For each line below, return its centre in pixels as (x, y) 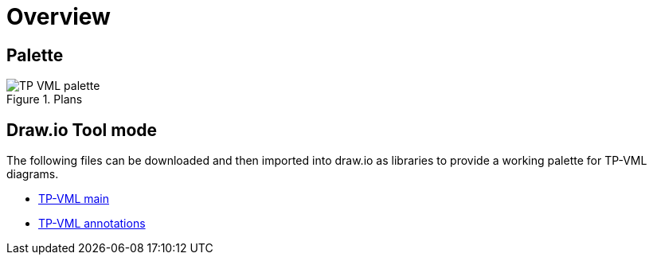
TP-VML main (74, 199)
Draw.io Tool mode (82, 130)
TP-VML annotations (92, 224)
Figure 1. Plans (45, 99)
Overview (59, 17)
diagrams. (33, 174)
